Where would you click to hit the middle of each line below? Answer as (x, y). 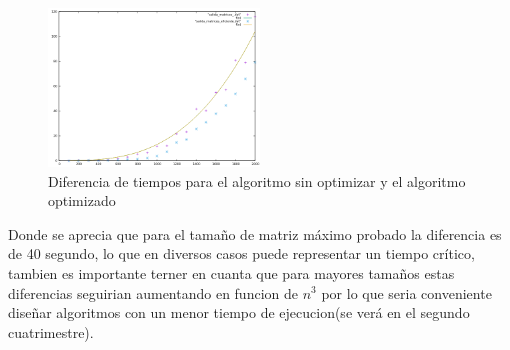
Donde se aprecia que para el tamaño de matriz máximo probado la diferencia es (255, 233)
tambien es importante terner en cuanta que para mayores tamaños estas (231, 272)
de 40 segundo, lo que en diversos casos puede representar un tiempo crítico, (241, 253)
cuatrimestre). (51, 331)
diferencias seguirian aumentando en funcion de (153, 292)
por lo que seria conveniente (406, 292)
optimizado (82, 200)
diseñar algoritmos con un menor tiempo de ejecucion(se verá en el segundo (239, 312)
